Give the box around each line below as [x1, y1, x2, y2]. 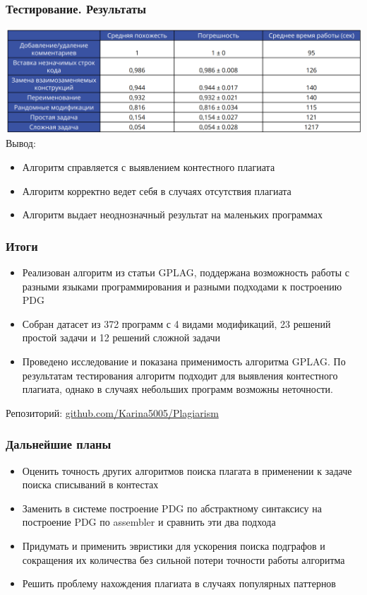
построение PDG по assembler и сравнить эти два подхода [22, 514, 276, 529]
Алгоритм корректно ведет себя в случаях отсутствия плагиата [22, 183, 291, 198]
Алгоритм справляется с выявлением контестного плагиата [22, 160, 275, 175]
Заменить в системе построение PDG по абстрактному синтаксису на [22, 500, 322, 515]
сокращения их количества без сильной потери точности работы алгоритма [22, 552, 345, 567]
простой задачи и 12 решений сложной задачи [22, 330, 221, 345]
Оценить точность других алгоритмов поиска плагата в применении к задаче [22, 463, 352, 478]
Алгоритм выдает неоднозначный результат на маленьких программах [22, 207, 323, 222]
